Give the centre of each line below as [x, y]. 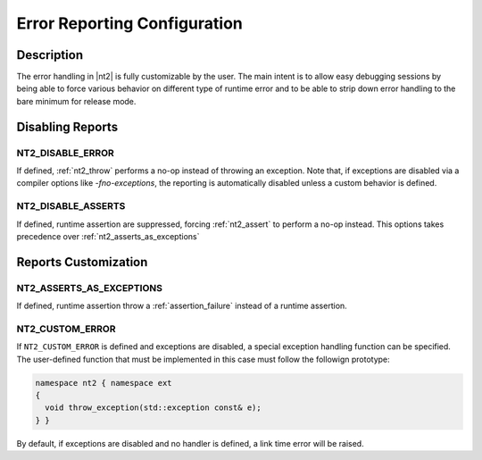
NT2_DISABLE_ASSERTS [71, 206]
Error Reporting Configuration [129, 23]
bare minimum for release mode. [76, 101]
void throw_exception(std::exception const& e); [154, 408]
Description [50, 55]
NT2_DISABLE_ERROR [66, 153]
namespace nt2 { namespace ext [104, 383]
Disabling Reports [67, 126]
